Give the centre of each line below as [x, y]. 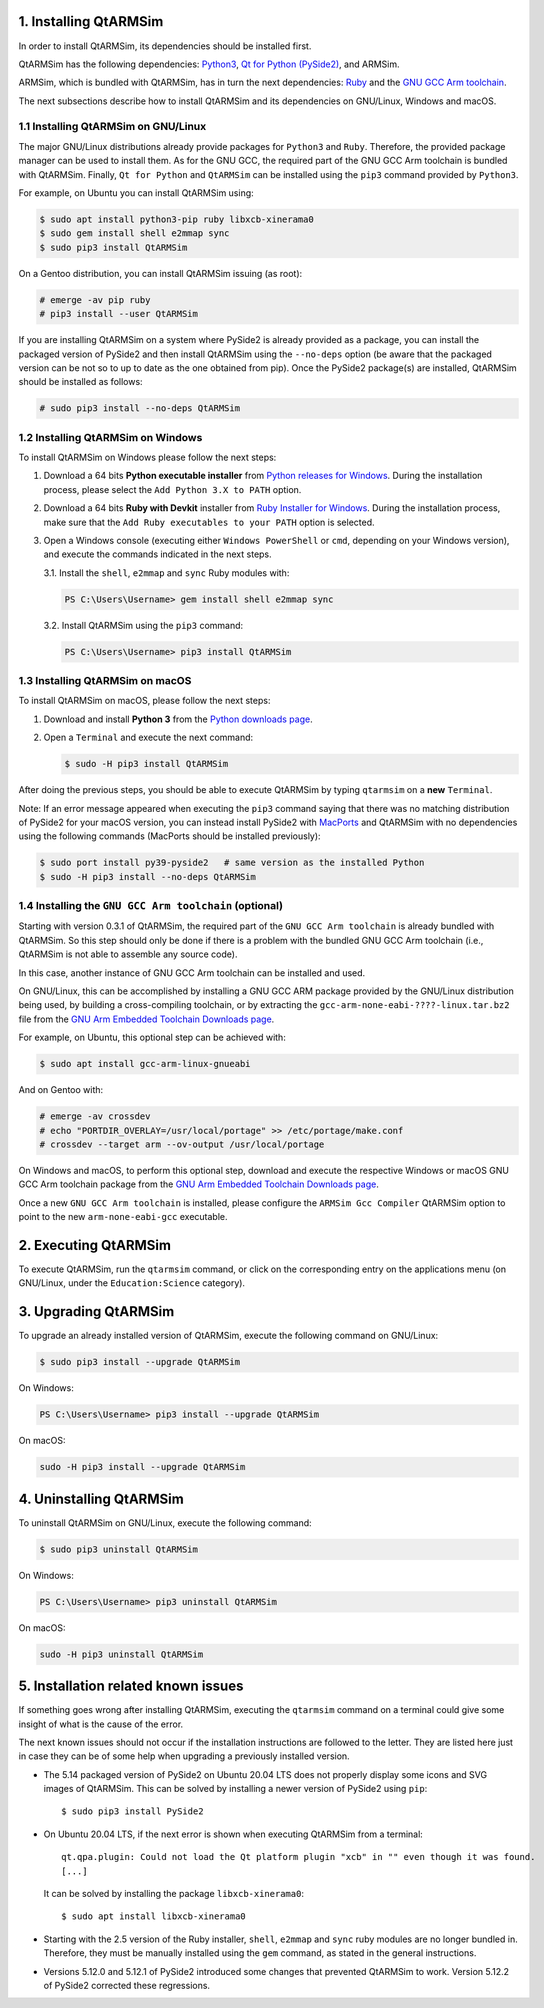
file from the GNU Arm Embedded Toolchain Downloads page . [146, 1019]
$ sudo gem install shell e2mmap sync [134, 233]
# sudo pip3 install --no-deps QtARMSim [139, 408]
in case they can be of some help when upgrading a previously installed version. [184, 1756]
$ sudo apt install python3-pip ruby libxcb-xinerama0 [176, 219]
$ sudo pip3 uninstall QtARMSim [119, 1549]
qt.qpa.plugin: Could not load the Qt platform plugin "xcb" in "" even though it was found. [298, 1857]
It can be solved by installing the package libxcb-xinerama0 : [174, 1894]
